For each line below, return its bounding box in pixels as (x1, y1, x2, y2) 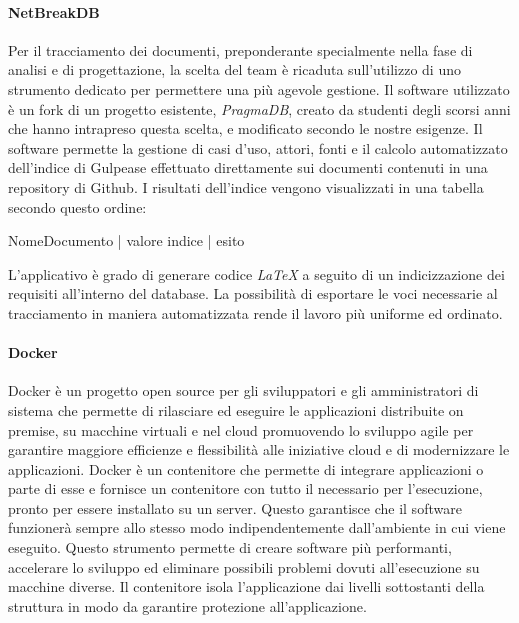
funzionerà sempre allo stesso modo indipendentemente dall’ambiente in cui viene (8, 517, 506, 538)
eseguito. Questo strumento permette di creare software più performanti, (8, 537, 452, 558)
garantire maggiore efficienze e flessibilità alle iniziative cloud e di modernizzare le (8, 439, 510, 460)
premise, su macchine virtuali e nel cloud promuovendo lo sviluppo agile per (8, 419, 474, 440)
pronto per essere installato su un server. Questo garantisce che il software (8, 497, 462, 518)
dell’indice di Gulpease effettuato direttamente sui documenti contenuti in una (8, 157, 488, 178)
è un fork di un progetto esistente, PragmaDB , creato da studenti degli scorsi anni (8, 98, 511, 119)
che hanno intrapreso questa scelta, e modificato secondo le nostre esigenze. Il (8, 118, 483, 139)
